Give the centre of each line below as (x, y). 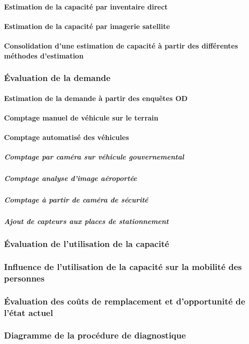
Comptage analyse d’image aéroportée (71, 178)
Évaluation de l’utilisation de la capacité (87, 244)
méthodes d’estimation (44, 55)
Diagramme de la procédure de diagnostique (95, 335)
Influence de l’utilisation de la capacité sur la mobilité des (123, 266)
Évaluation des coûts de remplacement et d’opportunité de (125, 301)
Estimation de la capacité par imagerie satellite (87, 26)
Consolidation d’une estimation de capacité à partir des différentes (121, 45)
